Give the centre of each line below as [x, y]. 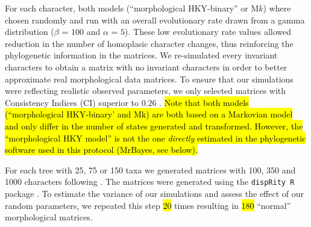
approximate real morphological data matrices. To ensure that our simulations [149, 79]
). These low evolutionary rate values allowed [208, 32]
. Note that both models [204, 102]
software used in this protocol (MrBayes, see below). [101, 150]
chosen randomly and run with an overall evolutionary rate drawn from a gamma [155, 20]
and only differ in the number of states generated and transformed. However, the [154, 126]
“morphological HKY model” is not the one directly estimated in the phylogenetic [155, 138]
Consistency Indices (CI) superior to [72, 102]
